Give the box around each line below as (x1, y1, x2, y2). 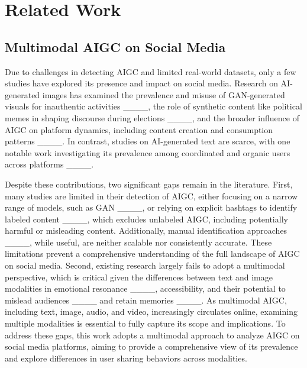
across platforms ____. (5, 158, 94, 170)
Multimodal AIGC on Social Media (5, 37, 226, 56)
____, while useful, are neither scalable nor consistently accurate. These (5, 235, 272, 248)
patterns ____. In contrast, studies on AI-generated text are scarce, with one (5, 135, 290, 147)
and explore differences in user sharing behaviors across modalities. (5, 351, 247, 364)
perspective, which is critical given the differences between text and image (5, 270, 273, 283)
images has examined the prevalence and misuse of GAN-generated (42, 88, 285, 101)
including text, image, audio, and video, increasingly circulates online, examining (5, 305, 298, 318)
